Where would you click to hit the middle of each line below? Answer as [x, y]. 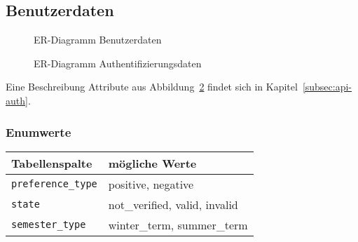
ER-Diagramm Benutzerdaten [98, 40]
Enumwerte [39, 132]
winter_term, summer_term [178, 224]
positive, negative [151, 184]
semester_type [49, 225]
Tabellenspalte [52, 163]
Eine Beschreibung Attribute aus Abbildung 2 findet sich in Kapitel [152, 87]
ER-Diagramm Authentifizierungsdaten [118, 63]
